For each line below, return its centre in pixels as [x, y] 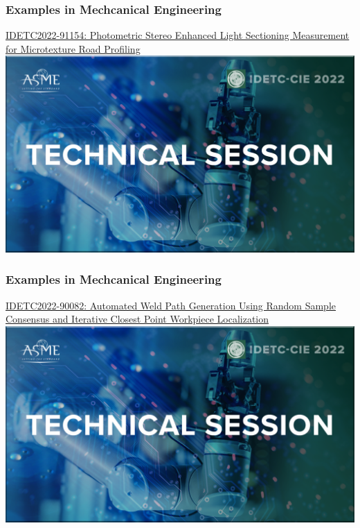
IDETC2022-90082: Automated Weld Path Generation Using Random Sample [171, 305]
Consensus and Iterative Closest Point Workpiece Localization [137, 319]
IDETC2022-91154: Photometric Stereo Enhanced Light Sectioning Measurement [178, 35]
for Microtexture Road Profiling [73, 48]
